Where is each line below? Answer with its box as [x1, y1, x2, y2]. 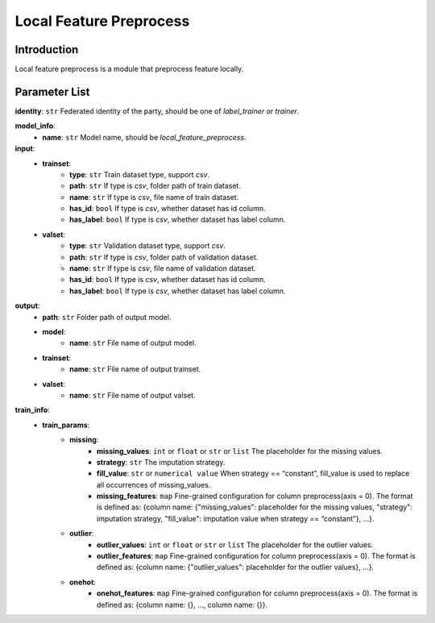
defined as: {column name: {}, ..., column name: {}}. [97, 600, 268, 609]
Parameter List [14, 85, 90, 98]
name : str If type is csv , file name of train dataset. [69, 192, 239, 201]
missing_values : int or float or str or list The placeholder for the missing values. [97, 446, 383, 455]
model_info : [14, 121, 56, 131]
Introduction [14, 43, 79, 56]
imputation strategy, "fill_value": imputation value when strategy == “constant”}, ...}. [97, 513, 375, 523]
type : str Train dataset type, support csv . [69, 169, 210, 179]
